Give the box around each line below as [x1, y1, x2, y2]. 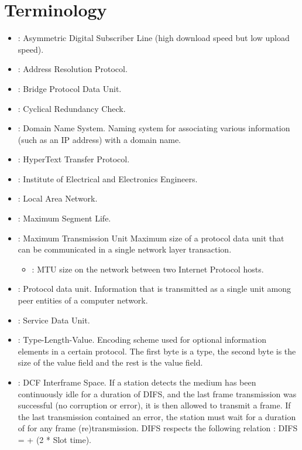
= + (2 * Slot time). [18, 433, 92, 445]
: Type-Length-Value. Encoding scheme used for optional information [18, 333, 266, 346]
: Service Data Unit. [18, 313, 90, 326]
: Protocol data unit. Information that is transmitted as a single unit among [18, 282, 291, 295]
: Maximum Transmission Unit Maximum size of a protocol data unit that [18, 231, 284, 244]
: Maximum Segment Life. [18, 212, 111, 224]
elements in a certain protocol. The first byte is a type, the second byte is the [18, 345, 296, 357]
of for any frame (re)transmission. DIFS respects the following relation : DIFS [18, 422, 298, 434]
